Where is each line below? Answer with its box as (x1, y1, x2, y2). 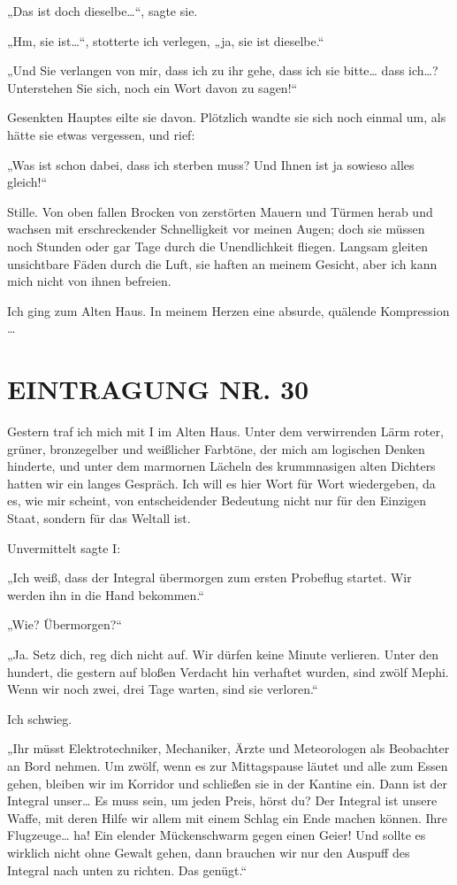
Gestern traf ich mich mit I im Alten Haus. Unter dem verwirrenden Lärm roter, (7, 422, 444, 441)
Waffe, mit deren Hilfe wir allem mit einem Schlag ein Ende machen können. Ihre (7, 808, 448, 827)
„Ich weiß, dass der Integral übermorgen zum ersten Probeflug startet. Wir (7, 568, 412, 587)
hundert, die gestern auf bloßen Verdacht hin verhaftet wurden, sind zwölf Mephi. (7, 662, 449, 681)
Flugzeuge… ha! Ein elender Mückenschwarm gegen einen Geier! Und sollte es (7, 826, 426, 844)
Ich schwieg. (7, 709, 72, 727)
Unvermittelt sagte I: (7, 538, 121, 557)
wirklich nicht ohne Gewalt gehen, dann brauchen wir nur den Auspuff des (7, 843, 410, 861)
